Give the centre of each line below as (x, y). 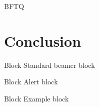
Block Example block (36, 98)
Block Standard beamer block (49, 65)
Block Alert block (31, 82)
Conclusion (43, 40)
